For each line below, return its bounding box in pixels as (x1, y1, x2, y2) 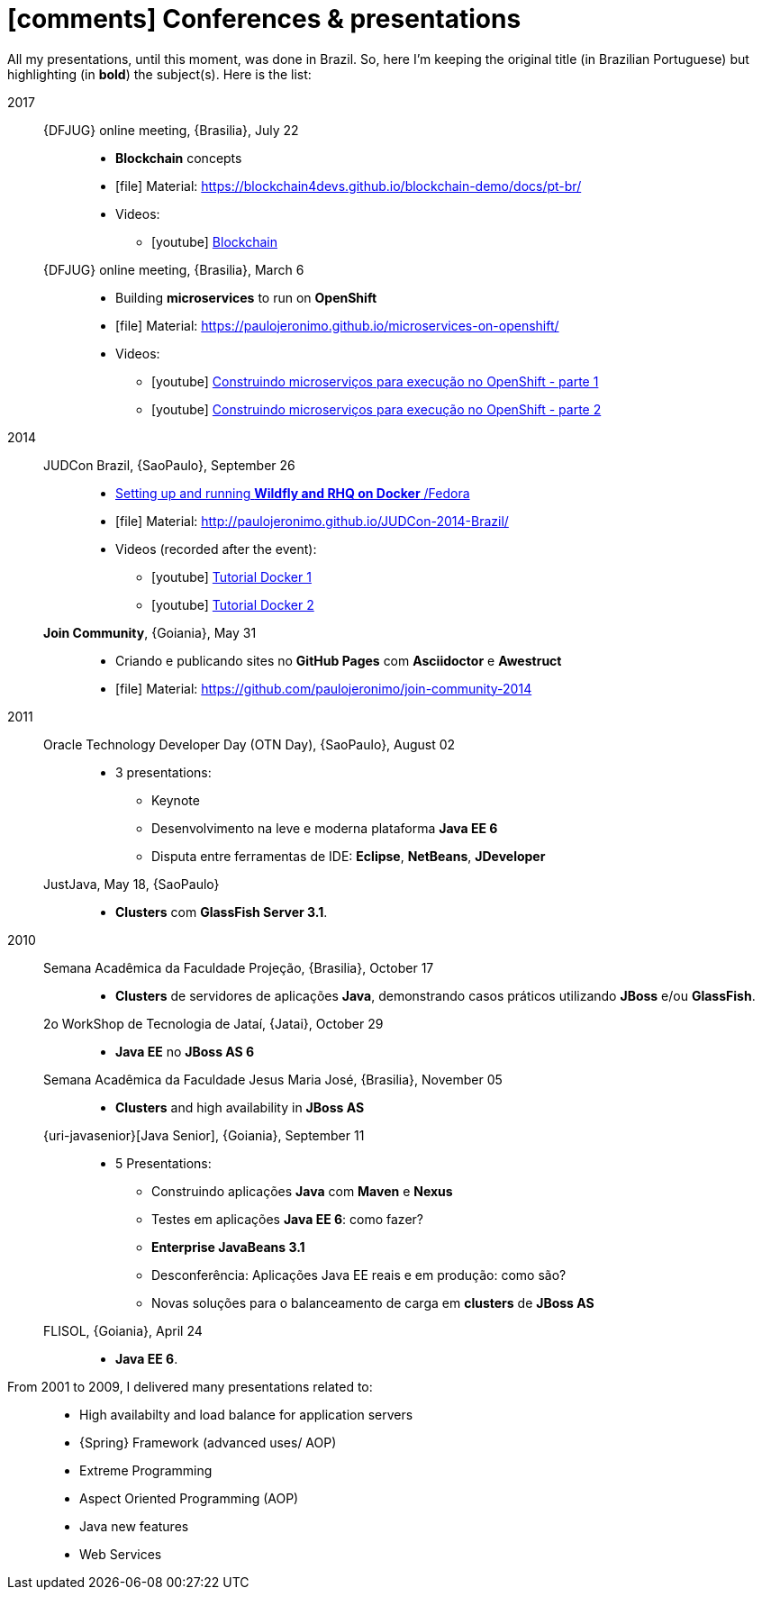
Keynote (151, 792, 200, 808)
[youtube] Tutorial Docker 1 (151, 568, 312, 585)
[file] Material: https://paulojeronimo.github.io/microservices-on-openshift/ (115, 317, 559, 333)
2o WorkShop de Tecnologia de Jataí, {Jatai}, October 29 (43, 1015, 384, 1031)
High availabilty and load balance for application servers (79, 1406, 413, 1422)
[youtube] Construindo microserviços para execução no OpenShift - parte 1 (151, 373, 599, 389)
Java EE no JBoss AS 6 (115, 1043, 255, 1059)
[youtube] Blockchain (151, 233, 277, 250)
